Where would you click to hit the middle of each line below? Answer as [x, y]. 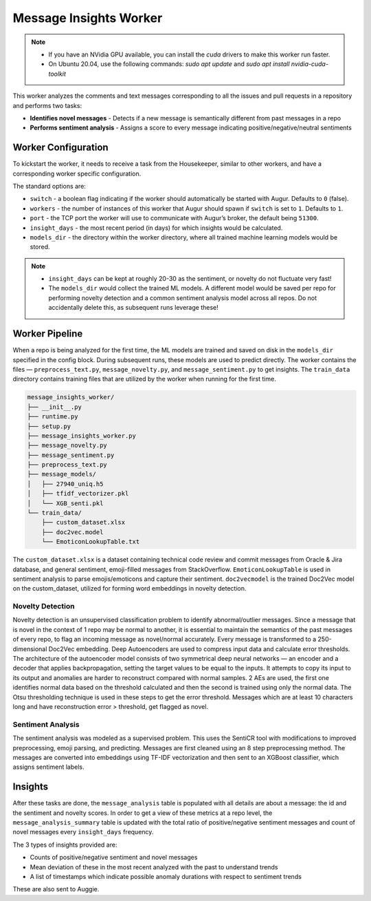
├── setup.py [49, 426]
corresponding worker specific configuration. [77, 173]
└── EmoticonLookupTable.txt [91, 542]
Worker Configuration [61, 148]
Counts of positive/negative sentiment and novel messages [114, 858]
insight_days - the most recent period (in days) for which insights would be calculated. [156, 228]
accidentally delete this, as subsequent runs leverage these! [134, 308]
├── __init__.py [55, 407]
